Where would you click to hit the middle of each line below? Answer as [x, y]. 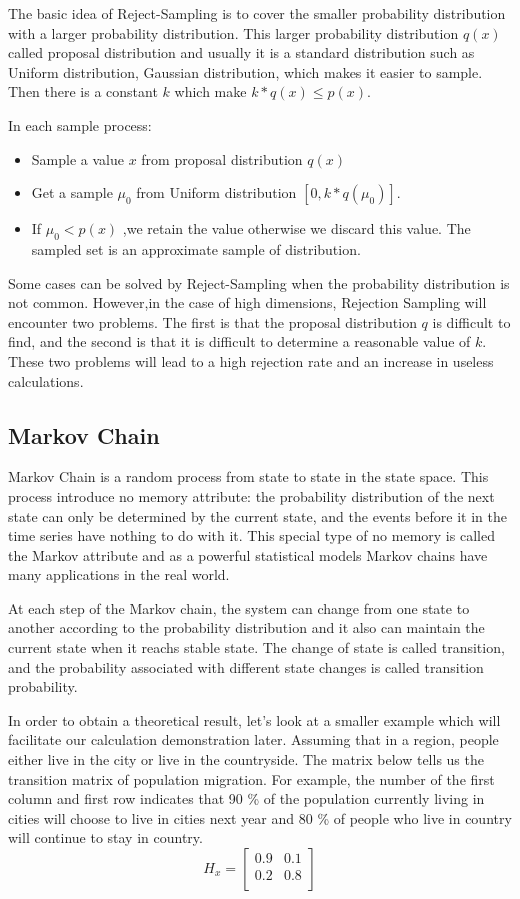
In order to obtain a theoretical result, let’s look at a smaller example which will [254, 719]
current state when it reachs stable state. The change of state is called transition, [256, 647]
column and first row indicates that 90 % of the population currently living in [246, 798]
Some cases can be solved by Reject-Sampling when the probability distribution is [259, 282]
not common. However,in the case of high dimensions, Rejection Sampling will [247, 302]
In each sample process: [80, 124]
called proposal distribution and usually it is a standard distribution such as [241, 52]
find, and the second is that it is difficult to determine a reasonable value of [239, 341]
